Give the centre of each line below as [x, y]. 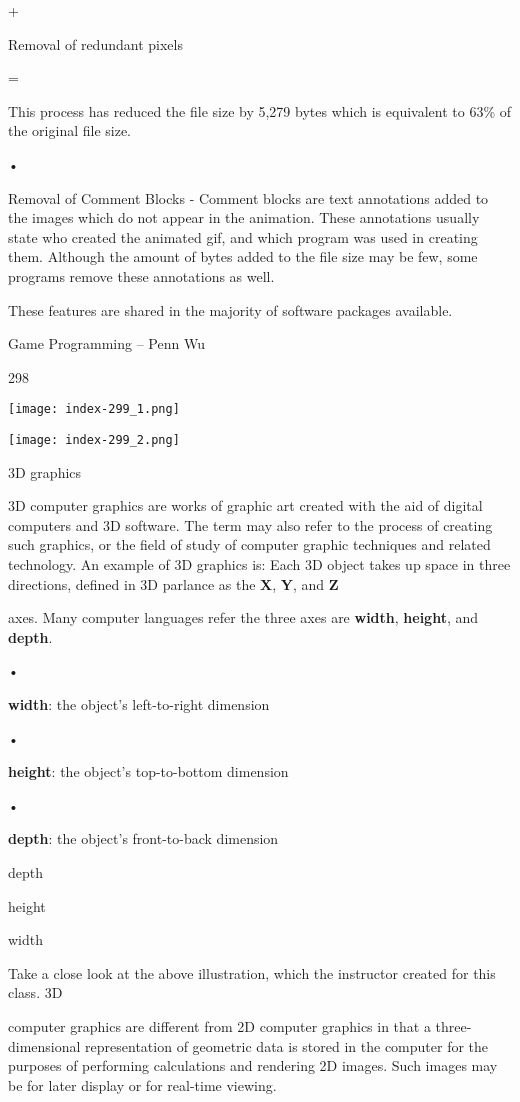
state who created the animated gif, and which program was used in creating [243, 236]
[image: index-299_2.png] [94, 439]
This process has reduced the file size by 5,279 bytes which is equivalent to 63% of [259, 110]
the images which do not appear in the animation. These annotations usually [244, 217]
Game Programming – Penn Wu [106, 343]
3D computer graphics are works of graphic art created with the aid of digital [245, 505]
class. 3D [35, 992]
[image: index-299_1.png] [94, 409]
